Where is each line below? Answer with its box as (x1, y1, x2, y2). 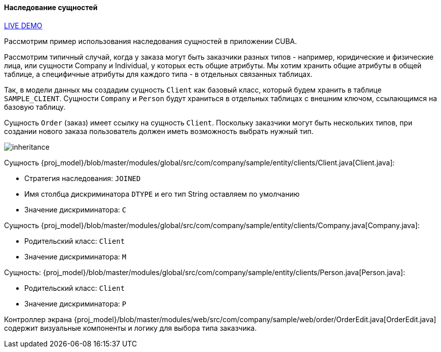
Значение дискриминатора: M (24, 252, 126, 261)
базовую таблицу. (4, 102, 66, 111)
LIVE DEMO (4, 21, 42, 30)
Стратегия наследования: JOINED (24, 173, 141, 183)
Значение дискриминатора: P (24, 299, 126, 308)
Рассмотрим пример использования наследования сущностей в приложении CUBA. (4, 36, 297, 46)
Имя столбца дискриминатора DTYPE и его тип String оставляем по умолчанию (24, 189, 300, 198)
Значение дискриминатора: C (24, 205, 126, 214)
